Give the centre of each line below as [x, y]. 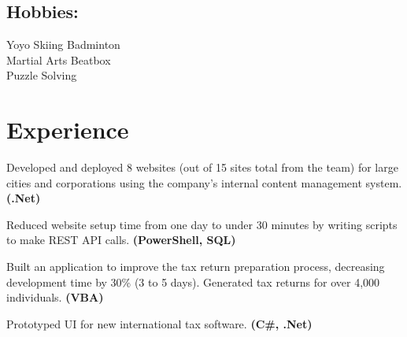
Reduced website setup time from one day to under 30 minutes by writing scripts [202, 224]
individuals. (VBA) [55, 297]
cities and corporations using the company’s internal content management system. [204, 182]
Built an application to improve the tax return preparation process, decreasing [196, 267]
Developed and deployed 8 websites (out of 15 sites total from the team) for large [202, 167]
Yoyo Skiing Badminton [63, 44]
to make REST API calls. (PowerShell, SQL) [121, 240]
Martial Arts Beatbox [59, 59]
